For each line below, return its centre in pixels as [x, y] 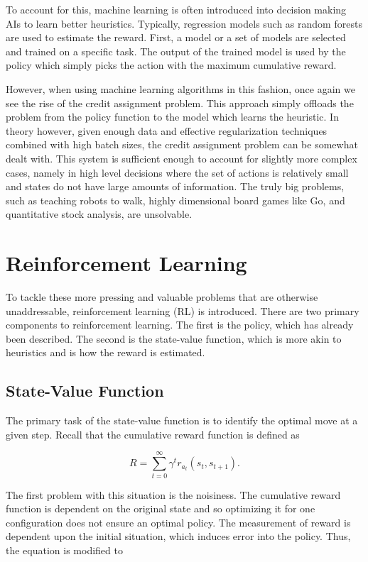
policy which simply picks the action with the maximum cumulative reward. [171, 65]
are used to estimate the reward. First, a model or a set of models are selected [176, 37]
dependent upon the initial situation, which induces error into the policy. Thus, [178, 536]
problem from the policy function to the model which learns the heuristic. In [172, 117]
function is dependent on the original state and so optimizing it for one [161, 508]
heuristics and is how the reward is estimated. [105, 352]
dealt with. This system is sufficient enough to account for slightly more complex [182, 158]
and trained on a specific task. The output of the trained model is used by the [176, 51]
